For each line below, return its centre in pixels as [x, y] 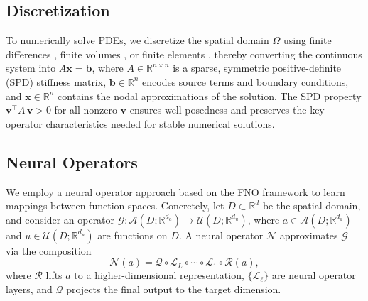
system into [31, 68]
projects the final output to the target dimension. [174, 289]
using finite [307, 40]
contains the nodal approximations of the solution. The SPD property [210, 95]
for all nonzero [86, 110]
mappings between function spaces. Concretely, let [115, 206]
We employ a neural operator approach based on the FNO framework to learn [175, 191]
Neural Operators [72, 162]
